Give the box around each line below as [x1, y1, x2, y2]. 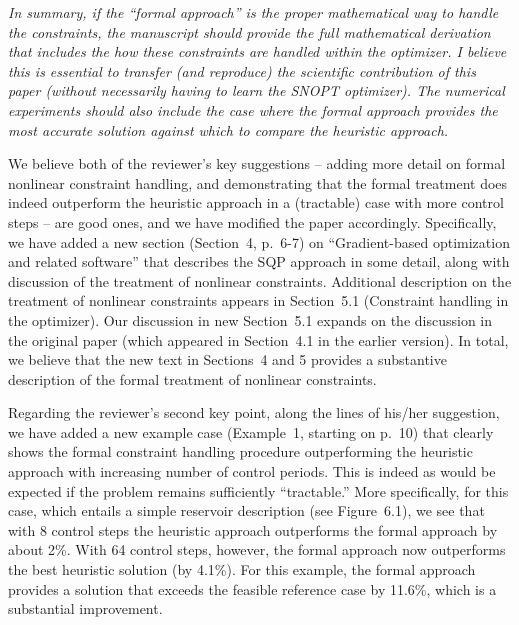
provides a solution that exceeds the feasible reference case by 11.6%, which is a [8, 578, 497, 599]
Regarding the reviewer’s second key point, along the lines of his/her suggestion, [8, 402, 500, 423]
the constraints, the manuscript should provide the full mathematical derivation [8, 21, 491, 42]
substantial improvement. [8, 598, 163, 619]
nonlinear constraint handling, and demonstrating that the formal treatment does [8, 172, 508, 193]
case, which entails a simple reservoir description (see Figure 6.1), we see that [8, 500, 485, 521]
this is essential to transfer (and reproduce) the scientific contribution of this [8, 60, 476, 81]
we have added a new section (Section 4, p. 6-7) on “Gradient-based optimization [8, 231, 510, 252]
